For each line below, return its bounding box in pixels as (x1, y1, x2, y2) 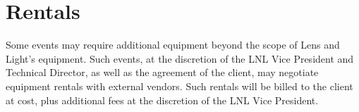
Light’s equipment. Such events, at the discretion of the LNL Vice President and (6, 51, 354, 66)
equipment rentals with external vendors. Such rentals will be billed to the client (6, 78, 353, 93)
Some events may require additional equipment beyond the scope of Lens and (6, 37, 340, 52)
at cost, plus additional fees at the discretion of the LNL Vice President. (6, 92, 319, 107)
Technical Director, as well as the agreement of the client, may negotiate (6, 65, 319, 80)
